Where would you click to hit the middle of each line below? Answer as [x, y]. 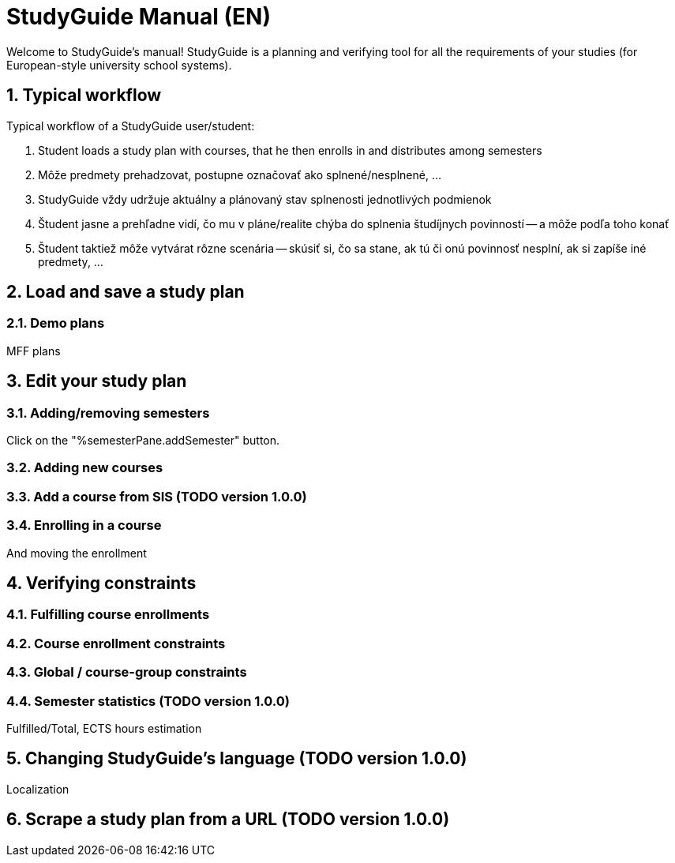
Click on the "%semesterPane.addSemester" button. [143, 441]
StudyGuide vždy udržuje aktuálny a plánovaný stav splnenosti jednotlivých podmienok [265, 199]
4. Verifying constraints [101, 583]
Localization [38, 789]
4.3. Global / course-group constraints [127, 672]
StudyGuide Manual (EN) [139, 17]
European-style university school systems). [119, 65]
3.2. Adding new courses [85, 468]
